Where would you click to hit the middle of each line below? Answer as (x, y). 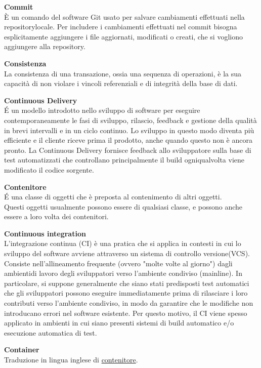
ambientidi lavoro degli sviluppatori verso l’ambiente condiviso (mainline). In (123, 273)
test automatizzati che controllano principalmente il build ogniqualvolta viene (124, 160)
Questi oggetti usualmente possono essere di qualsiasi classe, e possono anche (123, 206)
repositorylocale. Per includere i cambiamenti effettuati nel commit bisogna (121, 27)
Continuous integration (45, 233)
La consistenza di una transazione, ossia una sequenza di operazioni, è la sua (123, 73)
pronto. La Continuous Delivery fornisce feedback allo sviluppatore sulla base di (128, 150)
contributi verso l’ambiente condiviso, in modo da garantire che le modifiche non (129, 303)
